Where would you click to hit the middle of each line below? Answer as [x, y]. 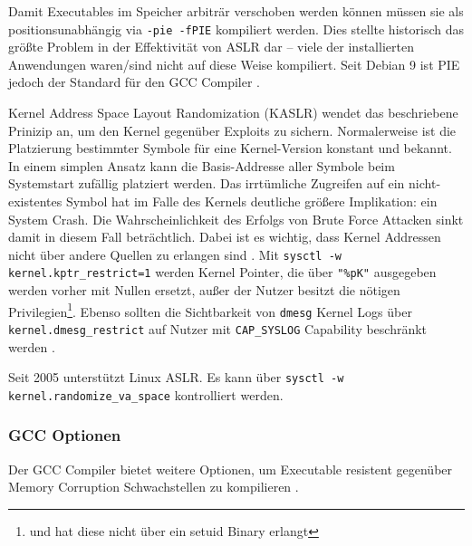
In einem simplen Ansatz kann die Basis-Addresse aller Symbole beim [202, 165]
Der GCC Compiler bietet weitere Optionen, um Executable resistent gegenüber [231, 469]
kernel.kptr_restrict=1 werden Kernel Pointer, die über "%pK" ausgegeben [222, 272]
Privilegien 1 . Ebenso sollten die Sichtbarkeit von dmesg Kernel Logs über [210, 310]
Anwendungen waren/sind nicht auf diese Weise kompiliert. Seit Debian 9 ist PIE [234, 64]
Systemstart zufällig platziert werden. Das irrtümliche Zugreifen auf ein [207, 183]
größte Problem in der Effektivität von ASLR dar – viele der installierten [211, 47]
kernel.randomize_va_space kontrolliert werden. [146, 394]
